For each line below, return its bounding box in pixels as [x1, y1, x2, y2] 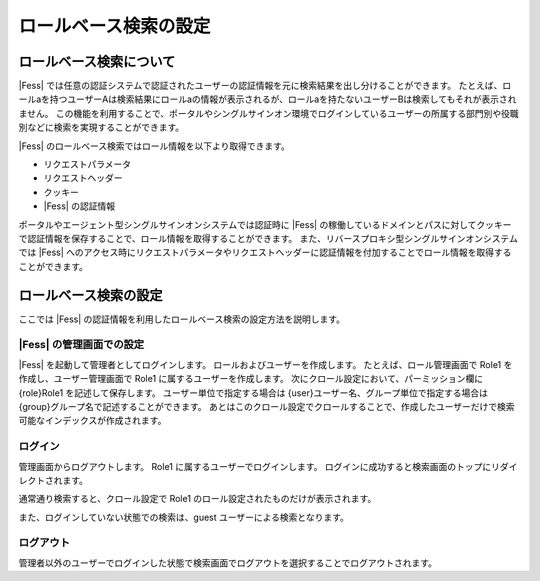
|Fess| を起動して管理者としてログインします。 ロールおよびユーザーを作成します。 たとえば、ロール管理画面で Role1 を [18, 358, 513, 370]
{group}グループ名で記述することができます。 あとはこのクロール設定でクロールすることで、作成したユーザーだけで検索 [18, 400, 515, 412]
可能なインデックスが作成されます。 [18, 415, 167, 427]
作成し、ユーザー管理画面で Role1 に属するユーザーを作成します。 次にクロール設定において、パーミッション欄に [18, 373, 484, 385]
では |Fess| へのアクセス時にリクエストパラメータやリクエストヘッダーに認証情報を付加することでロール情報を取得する [18, 246, 512, 259]
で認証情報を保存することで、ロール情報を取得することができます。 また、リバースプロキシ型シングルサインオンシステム [18, 232, 519, 244]
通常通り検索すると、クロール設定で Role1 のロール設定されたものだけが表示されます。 [18, 493, 377, 505]
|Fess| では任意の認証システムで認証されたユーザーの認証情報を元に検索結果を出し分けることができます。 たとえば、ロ [18, 80, 512, 92]
